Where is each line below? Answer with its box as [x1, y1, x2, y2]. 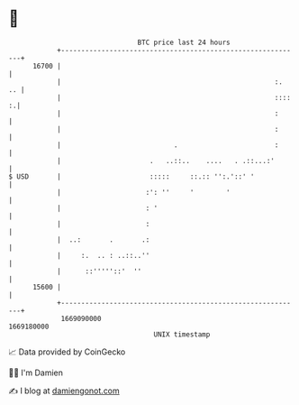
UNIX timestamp [153, 329, 211, 339]
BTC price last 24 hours [137, 38, 231, 47]
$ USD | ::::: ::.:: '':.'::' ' [8, 171, 255, 181]
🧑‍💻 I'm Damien [8, 367, 64, 378]
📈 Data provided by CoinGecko [8, 346, 126, 357]
